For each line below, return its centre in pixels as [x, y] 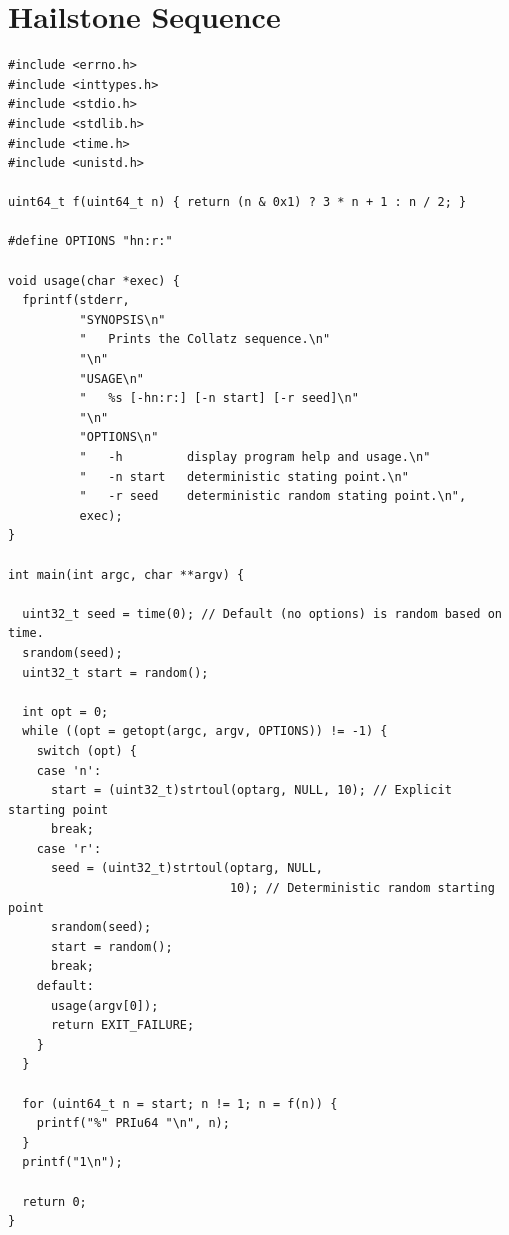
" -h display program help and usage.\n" [255, 457]
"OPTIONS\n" [119, 437]
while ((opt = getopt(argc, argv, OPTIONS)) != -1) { [205, 731]
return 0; [54, 1201]
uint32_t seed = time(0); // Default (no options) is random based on [262, 613]
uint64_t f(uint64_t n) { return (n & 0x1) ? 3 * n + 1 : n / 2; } [237, 202]
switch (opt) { [86, 750]
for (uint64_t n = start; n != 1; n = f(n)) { [180, 1103]
